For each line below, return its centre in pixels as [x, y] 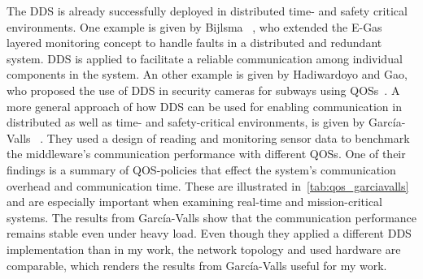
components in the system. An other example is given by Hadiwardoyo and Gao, [207, 74]
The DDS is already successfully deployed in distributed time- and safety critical [207, 11]
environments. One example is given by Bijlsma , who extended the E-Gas [194, 26]
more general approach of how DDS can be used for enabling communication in [204, 106]
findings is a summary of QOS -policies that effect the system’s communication [201, 169]
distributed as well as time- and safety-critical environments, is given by [186, 122]
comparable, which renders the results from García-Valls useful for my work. [197, 265]
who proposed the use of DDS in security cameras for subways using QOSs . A [203, 90]
